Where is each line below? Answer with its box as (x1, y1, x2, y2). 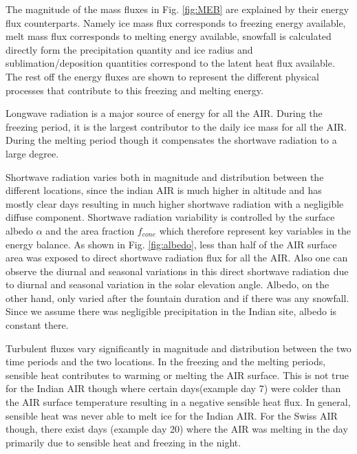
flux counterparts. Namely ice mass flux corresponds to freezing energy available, (6, 15, 346, 30)
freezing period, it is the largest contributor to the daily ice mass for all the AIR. (6, 119, 347, 133)
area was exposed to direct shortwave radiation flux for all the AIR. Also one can (6, 250, 348, 265)
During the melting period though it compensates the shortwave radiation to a (6, 133, 337, 147)
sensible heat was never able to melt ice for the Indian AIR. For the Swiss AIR (6, 408, 338, 422)
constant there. (6, 318, 69, 332)
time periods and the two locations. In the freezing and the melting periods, (6, 354, 326, 369)
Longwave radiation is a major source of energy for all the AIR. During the (6, 106, 323, 120)
